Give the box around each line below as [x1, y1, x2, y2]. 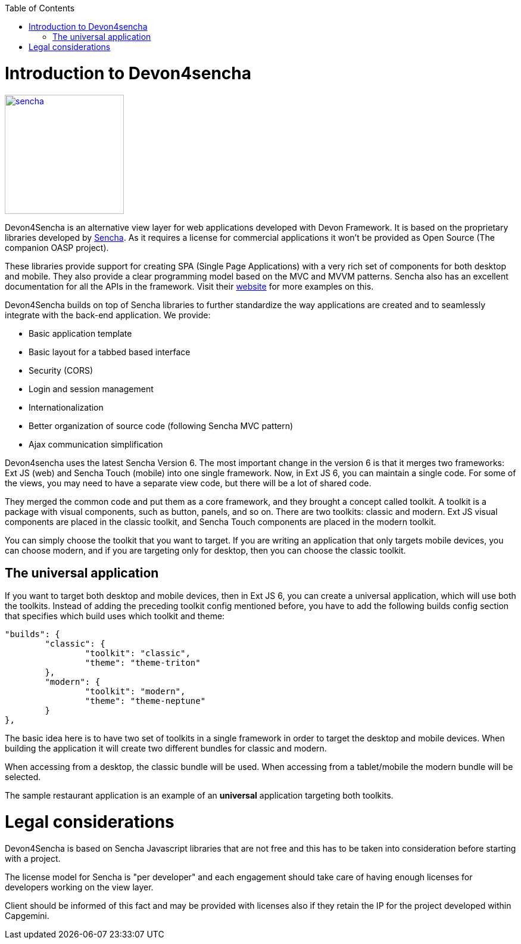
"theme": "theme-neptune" [85, 696, 206, 706]
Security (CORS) [29, 365, 93, 375]
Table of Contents [5, 3, 75, 13]
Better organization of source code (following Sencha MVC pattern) [29, 420, 294, 431]
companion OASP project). [5, 242, 109, 253]
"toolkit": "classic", [85, 648, 191, 659]
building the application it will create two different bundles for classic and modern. [5, 743, 327, 754]
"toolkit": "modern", [85, 687, 186, 697]
